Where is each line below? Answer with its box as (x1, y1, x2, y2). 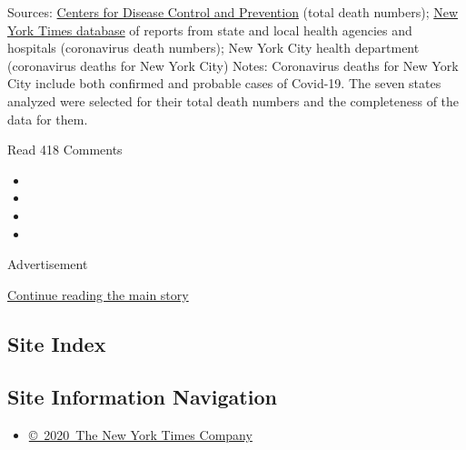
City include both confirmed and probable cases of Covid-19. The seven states (7, 74, 441, 93)
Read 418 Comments (7, 140, 123, 159)
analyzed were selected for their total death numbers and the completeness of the (7, 91, 460, 110)
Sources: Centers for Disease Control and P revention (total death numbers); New (7, 3, 459, 21)
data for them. (7, 109, 88, 128)
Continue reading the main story (7, 285, 189, 304)
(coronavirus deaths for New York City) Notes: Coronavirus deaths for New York (7, 55, 459, 75)
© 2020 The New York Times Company (28, 425, 253, 445)
